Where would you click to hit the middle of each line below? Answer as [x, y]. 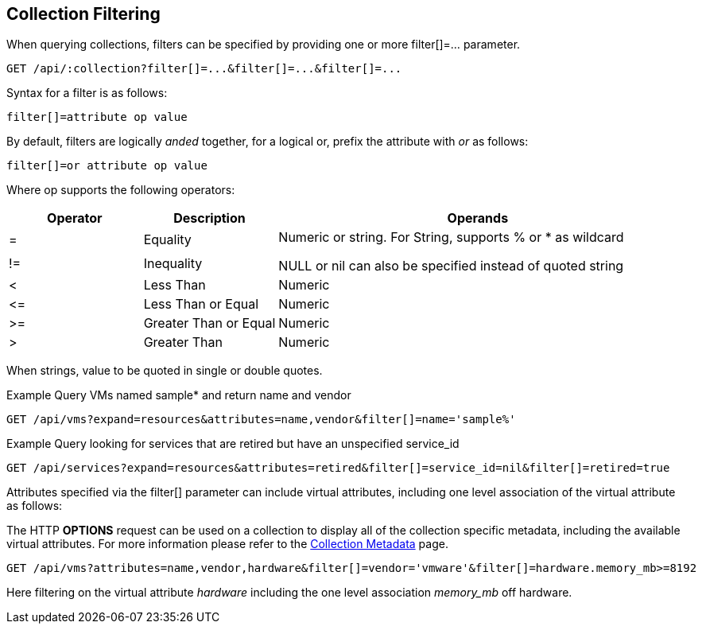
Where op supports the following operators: [121, 190]
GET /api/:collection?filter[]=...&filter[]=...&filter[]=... [204, 69]
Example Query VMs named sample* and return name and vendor [179, 395]
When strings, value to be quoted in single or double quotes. [165, 371]
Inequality [173, 264]
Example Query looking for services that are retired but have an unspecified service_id [233, 444]
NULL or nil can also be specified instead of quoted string [451, 266]
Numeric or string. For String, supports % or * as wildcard [451, 237]
